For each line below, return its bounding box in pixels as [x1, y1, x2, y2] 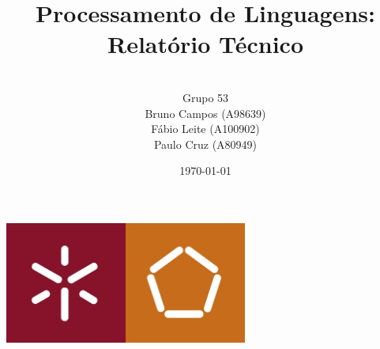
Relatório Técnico [107, 28, 304, 60]
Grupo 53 [182, 89, 229, 105]
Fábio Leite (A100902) [151, 120, 260, 137]
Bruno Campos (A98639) [145, 104, 266, 121]
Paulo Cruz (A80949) [153, 135, 258, 152]
